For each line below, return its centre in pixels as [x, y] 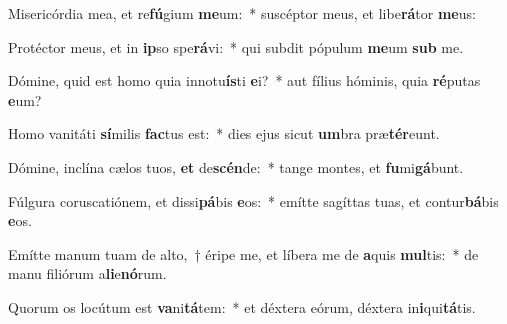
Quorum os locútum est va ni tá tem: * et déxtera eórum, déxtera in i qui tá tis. [242, 306]
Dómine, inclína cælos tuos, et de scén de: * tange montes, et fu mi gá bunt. [236, 166]
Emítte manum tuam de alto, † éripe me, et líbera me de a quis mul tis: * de [243, 253]
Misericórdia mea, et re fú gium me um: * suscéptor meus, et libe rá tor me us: [242, 13]
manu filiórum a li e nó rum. [87, 273]
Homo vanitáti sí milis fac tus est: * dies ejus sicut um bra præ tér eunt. [224, 133]
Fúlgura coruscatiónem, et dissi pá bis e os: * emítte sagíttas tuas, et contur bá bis [253, 200]
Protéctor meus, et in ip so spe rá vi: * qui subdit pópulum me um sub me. [236, 46]
